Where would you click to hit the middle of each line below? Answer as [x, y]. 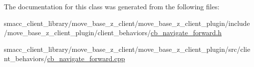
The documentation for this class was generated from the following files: [112, 6]
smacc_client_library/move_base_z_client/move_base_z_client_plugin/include [127, 23]
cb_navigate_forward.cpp [86, 58]
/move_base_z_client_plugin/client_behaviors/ [78, 33]
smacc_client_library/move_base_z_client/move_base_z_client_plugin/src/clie [127, 49]
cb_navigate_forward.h [186, 33]
